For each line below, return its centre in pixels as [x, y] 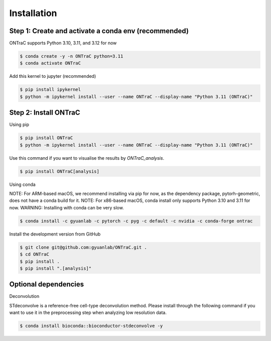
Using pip [19, 125]
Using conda [23, 184]
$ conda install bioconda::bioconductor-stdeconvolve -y [91, 326]
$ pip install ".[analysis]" [56, 268]
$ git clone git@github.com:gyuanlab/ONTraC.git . [84, 247]
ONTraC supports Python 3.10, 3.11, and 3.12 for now [63, 43]
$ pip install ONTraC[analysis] [60, 171]
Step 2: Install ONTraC [45, 113]
